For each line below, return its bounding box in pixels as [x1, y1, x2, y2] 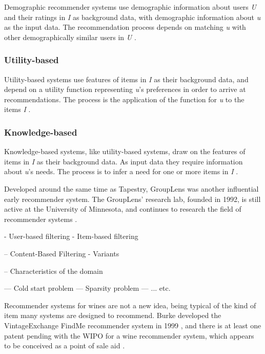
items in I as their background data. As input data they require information [4, 156, 243, 166]
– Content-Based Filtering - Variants [4, 248, 119, 258]
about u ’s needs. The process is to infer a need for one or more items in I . [4, 166, 238, 177]
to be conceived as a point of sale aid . [4, 340, 125, 351]
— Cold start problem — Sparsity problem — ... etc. [4, 283, 171, 293]
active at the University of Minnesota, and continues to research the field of [4, 203, 241, 214]
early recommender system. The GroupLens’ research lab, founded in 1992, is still [4, 193, 261, 204]
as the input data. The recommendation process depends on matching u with [4, 22, 246, 32]
